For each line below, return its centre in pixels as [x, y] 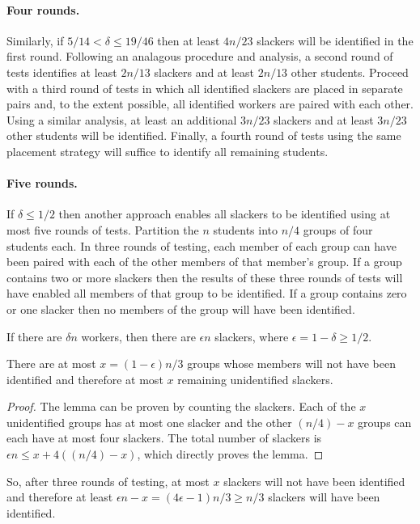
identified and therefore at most [85, 379]
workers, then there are [138, 336]
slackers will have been [324, 497]
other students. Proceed [350, 72]
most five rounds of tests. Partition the [103, 229]
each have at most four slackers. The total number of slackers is [164, 438]
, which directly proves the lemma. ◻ [230, 454]
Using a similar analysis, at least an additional [122, 119]
